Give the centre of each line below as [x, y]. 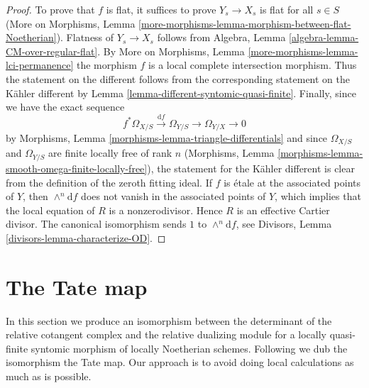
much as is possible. [49, 376]
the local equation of [50, 210]
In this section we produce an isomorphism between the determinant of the [169, 320]
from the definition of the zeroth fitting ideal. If [109, 182]
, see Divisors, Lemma [284, 224]
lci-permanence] [40, 65]
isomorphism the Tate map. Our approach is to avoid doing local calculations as [180, 362]
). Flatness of [85, 37]
